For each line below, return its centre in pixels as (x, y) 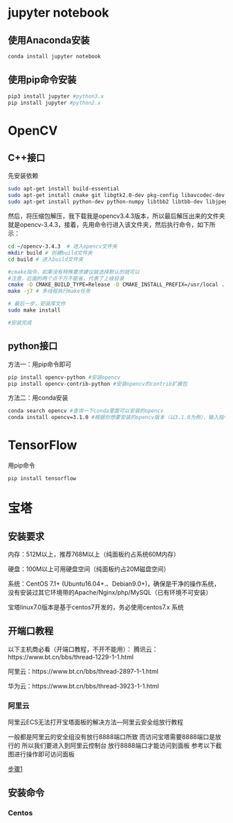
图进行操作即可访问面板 (41, 754)
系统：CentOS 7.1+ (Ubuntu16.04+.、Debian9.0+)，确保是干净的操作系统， (114, 584)
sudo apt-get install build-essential (64, 189)
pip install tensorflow (42, 479)
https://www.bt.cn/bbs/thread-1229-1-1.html (71, 656)
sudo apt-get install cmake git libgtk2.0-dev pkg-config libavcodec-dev (116, 196)
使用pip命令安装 (42, 80)
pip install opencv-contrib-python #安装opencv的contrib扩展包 (97, 384)
